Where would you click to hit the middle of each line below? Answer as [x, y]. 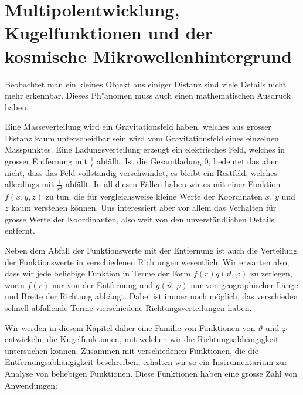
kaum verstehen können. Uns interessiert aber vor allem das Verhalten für [144, 207]
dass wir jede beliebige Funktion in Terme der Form [98, 273]
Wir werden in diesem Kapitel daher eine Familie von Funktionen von [130, 327]
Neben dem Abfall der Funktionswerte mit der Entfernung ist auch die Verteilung [151, 250]
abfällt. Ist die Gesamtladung [149, 161]
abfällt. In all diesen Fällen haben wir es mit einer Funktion [173, 184]
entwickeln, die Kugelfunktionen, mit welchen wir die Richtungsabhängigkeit [142, 339]
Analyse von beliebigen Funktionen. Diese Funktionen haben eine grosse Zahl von [151, 373]
